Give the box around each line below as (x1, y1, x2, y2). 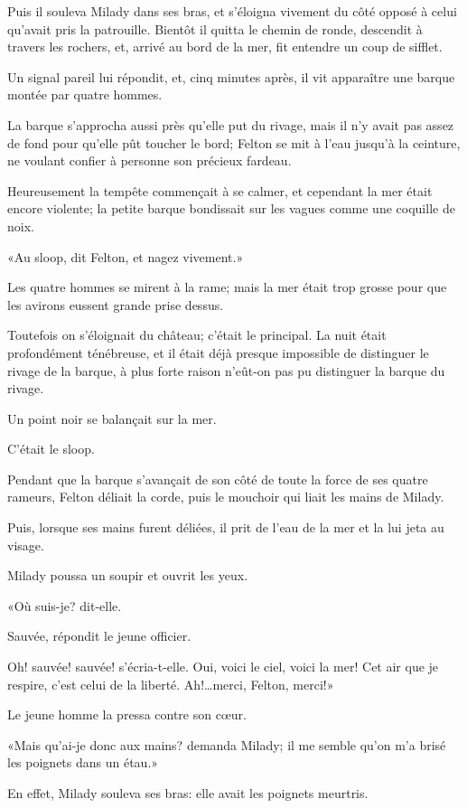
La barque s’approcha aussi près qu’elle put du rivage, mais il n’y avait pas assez (7, 115, 454, 134)
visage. (7, 535, 44, 554)
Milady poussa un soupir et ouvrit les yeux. (7, 566, 248, 585)
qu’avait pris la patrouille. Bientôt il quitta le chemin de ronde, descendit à (7, 19, 423, 38)
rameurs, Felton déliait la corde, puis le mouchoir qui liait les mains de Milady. (7, 487, 444, 506)
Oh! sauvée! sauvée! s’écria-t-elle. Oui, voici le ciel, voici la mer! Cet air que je (7, 657, 439, 676)
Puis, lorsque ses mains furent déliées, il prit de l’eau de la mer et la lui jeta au (7, 518, 444, 537)
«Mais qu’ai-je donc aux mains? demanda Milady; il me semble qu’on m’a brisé (7, 735, 446, 754)
